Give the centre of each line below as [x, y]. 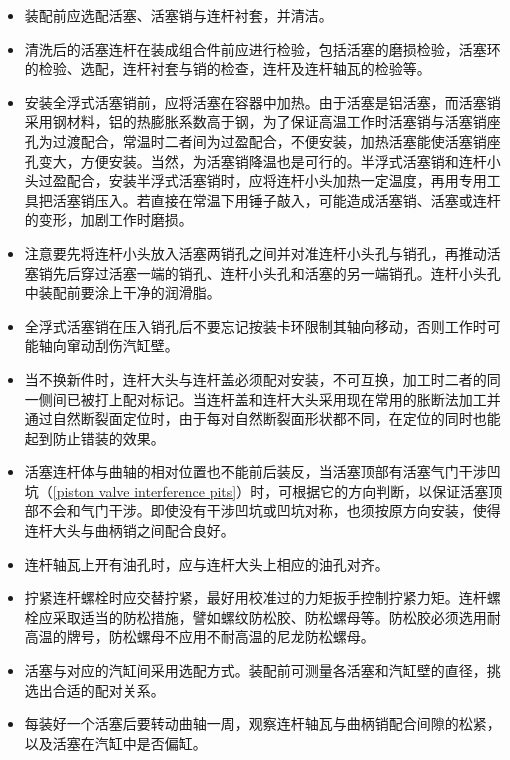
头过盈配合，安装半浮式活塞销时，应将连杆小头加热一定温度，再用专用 [255, 180]
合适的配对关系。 [108, 689]
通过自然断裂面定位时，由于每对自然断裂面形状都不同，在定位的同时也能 [262, 418]
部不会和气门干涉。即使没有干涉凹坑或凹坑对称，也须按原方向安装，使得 [262, 510]
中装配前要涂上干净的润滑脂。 [122, 292]
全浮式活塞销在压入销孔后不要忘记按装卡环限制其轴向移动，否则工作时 [255, 325]
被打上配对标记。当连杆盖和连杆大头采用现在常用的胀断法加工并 [290, 398]
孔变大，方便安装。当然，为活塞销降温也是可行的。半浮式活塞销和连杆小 [262, 160]
